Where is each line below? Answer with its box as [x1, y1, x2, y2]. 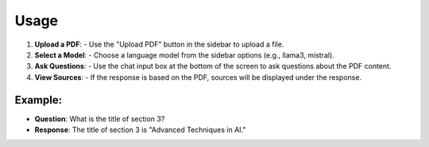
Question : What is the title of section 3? [34, 114, 165, 123]
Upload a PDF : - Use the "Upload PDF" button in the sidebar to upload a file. [34, 40, 284, 49]
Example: [14, 93, 63, 107]
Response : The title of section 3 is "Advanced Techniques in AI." [34, 125, 246, 134]
